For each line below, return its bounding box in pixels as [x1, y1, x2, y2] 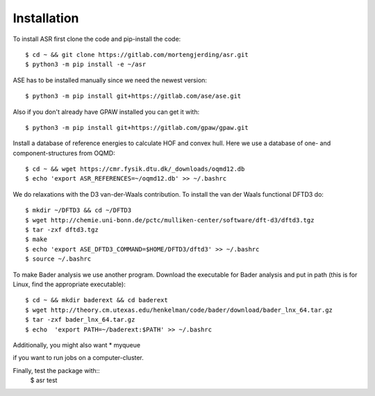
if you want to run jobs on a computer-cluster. [12, 354, 144, 362]
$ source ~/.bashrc [25, 255, 92, 263]
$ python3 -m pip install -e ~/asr [25, 60, 147, 69]
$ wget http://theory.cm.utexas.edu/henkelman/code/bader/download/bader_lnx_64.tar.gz [25, 306, 333, 314]
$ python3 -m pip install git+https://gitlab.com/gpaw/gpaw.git [25, 124, 249, 131]
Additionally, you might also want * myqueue [12, 340, 141, 349]
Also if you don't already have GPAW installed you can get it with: [12, 108, 200, 116]
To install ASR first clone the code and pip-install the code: [12, 35, 181, 43]
